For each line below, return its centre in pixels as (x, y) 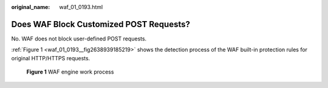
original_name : (31, 7)
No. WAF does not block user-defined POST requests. (79, 39)
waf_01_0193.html (81, 7)
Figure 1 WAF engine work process (70, 72)
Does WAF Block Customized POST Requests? (101, 24)
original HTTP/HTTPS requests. (51, 58)
